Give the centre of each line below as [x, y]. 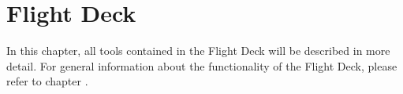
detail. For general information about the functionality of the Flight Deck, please [202, 65]
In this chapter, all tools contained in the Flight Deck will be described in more [198, 51]
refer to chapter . [47, 81]
